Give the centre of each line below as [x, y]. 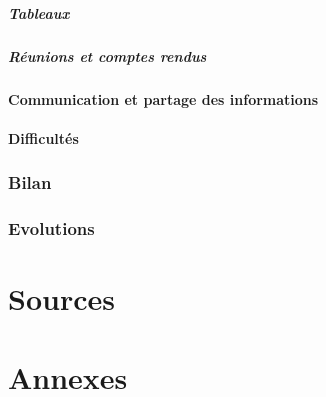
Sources [61, 298]
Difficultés [43, 137]
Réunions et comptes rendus [107, 55]
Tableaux [39, 12]
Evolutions [51, 228]
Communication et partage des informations [163, 98]
